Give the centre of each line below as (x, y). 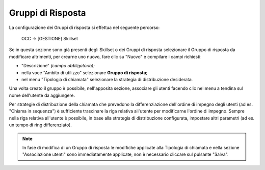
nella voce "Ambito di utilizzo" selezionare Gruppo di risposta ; (84, 72)
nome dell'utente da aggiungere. (42, 95)
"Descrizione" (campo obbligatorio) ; (58, 66)
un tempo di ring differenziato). (40, 125)
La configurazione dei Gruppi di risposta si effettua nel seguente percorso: (84, 28)
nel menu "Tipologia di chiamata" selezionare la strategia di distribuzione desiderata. (107, 79)
